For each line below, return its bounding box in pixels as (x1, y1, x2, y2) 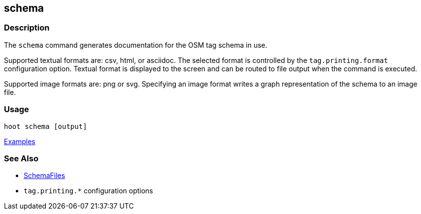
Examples (4, 137, 35, 146)
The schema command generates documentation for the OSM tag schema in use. (4, 40, 267, 49)
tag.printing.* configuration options (24, 186, 153, 195)
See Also (4, 153, 38, 163)
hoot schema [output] (4, 122, 87, 130)
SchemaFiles (24, 171, 65, 180)
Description (4, 23, 50, 33)
